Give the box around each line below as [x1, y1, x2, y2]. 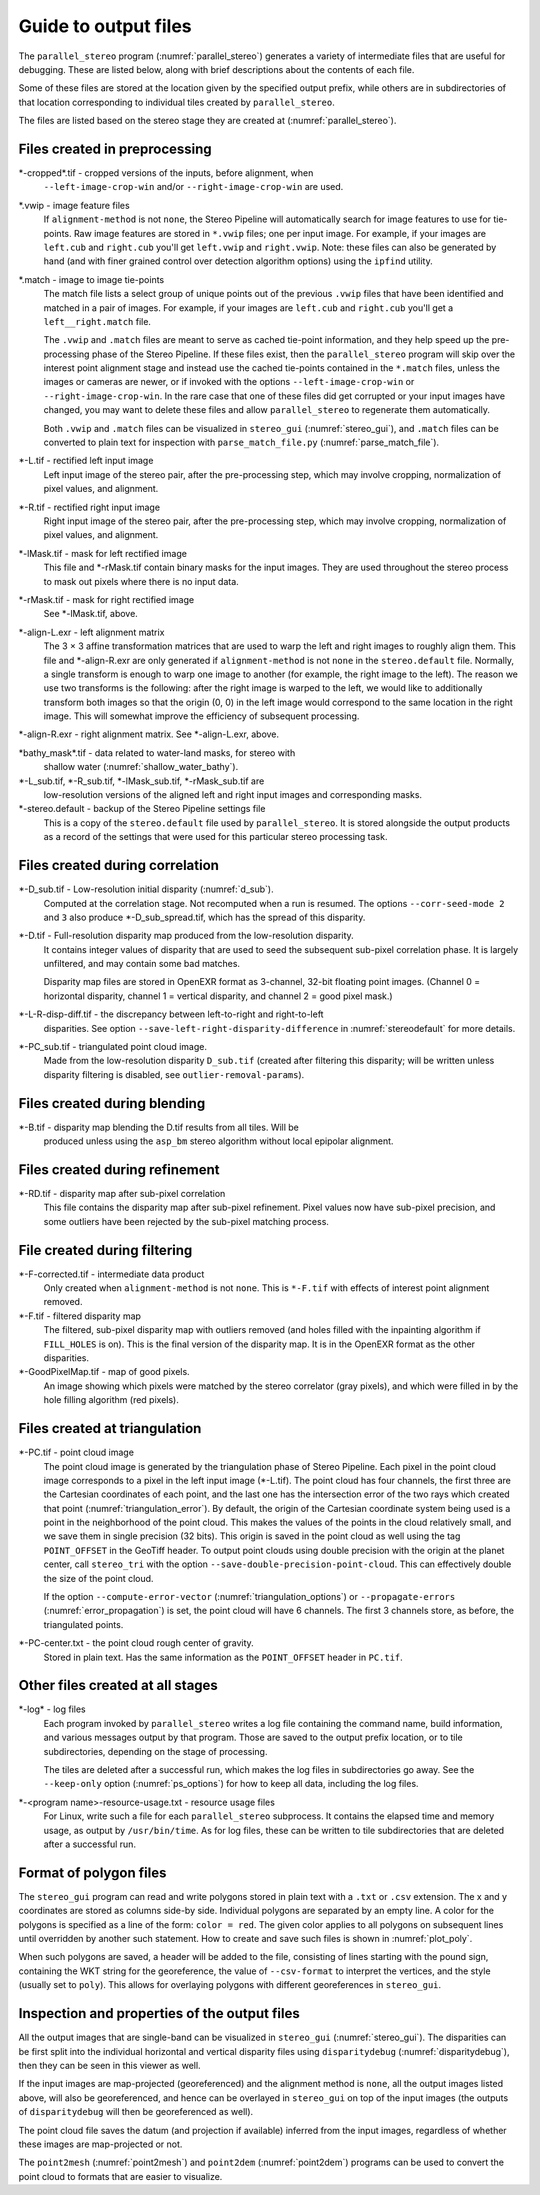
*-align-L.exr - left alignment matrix [18, 626, 165, 638]
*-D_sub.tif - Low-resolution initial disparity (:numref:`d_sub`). [18, 883, 274, 895]
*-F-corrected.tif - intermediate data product [18, 1268, 205, 1280]
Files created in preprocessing [18, 140, 212, 157]
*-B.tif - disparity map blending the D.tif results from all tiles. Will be [18, 1121, 300, 1133]
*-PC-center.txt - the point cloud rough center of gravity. [18, 1637, 254, 1649]
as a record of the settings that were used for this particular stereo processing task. [43, 831, 388, 843]
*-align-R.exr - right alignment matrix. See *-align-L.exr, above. [18, 728, 280, 740]
